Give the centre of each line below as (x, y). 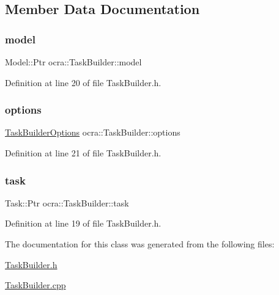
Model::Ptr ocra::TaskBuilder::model (73, 62)
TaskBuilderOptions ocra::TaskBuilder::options (93, 132)
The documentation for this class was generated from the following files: (140, 244)
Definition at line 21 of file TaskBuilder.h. (83, 153)
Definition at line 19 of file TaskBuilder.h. (83, 223)
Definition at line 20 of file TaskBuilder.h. (83, 82)
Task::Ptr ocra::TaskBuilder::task (67, 202)
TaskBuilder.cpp (35, 285)
